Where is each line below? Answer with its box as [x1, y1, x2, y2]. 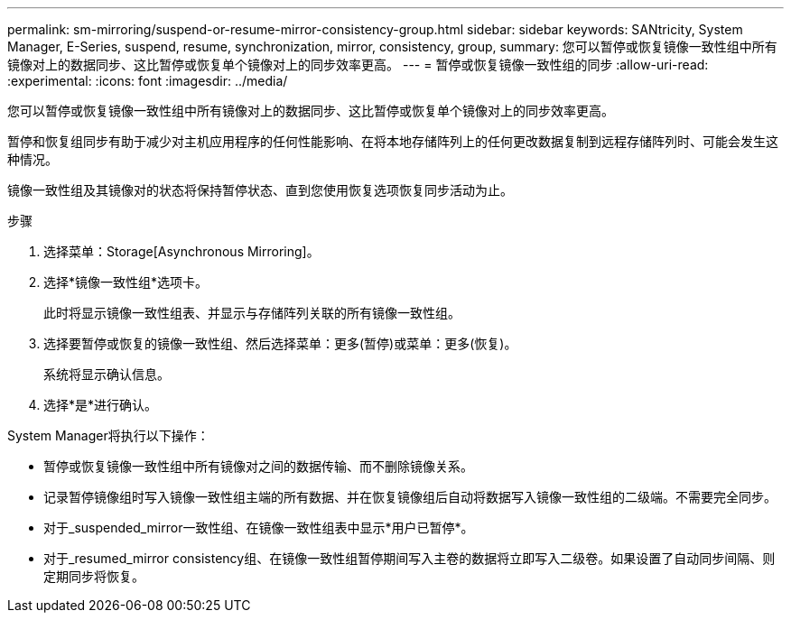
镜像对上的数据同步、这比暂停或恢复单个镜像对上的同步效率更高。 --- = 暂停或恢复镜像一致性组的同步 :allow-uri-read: [7, 57, 709, 72]
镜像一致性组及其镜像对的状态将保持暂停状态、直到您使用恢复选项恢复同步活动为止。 [7, 182, 513, 198]
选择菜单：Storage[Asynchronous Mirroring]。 [43, 244, 320, 259]
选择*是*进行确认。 [43, 397, 158, 412]
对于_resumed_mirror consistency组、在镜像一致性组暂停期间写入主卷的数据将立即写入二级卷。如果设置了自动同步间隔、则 [43, 551, 776, 566]
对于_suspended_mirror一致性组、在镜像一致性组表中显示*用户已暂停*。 [43, 520, 474, 535]
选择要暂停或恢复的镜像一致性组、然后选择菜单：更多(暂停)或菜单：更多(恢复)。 [43, 336, 517, 351]
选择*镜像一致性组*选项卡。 [43, 274, 209, 290]
